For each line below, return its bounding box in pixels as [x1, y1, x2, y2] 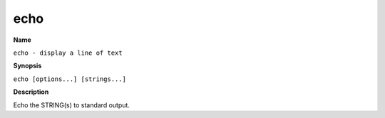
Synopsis [13, 61, 42, 70]
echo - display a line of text [13, 48, 123, 57]
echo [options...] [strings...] [13, 75, 126, 83]
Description [13, 87, 49, 96]
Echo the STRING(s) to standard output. [13, 100, 130, 109]
